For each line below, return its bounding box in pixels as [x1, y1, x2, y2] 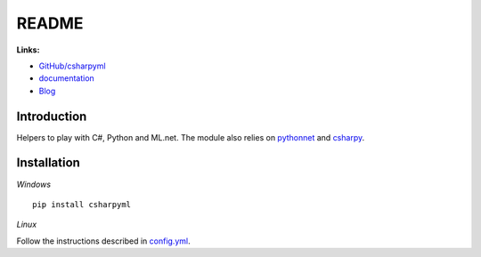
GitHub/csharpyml [38, 60, 106, 71]
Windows [16, 179, 52, 189]
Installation [16, 156, 80, 171]
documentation [38, 73, 95, 84]
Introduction [16, 108, 87, 124]
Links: [16, 44, 40, 55]
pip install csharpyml [32, 199, 132, 209]
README [16, 13, 84, 33]
